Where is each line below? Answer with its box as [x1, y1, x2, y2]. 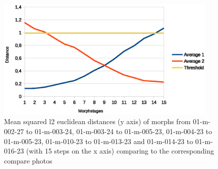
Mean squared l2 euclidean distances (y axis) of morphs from [4, 116, 191, 127]
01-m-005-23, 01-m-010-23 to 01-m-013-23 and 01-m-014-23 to [4, 136, 193, 146]
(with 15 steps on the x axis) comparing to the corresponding [26, 146, 214, 156]
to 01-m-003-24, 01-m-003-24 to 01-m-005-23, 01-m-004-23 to [26, 126, 212, 137]
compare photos [4, 155, 52, 166]
